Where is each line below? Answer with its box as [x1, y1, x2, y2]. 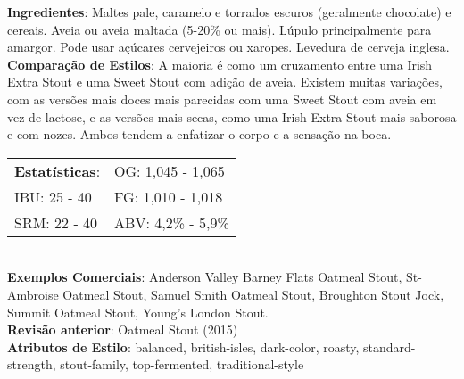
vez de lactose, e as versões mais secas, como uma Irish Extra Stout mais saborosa [7, 107, 457, 126]
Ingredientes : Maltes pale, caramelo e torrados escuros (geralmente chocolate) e [7, 3, 452, 21]
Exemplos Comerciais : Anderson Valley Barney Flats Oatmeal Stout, [7, 268, 402, 286]
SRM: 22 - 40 [14, 211, 98, 233]
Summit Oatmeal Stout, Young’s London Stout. [7, 302, 269, 321]
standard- [363, 337, 416, 356]
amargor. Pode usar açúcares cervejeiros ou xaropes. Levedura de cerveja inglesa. [7, 37, 450, 56]
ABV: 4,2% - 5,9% [114, 211, 229, 233]
